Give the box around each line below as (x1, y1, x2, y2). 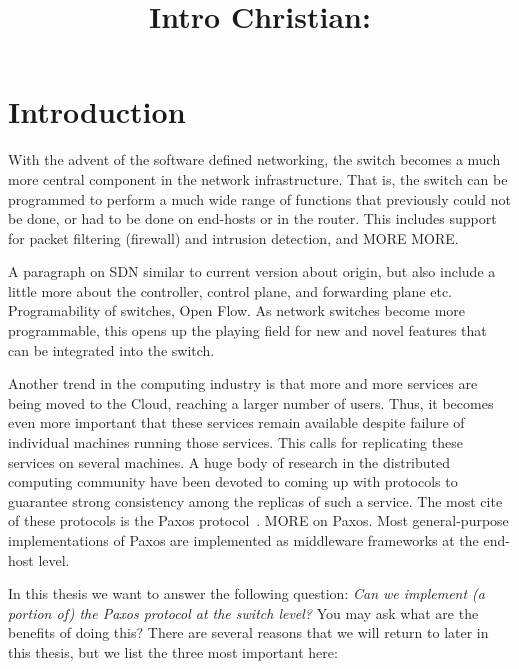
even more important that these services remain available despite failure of (8, 412, 465, 433)
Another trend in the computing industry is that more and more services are (8, 373, 478, 394)
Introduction (8, 91, 186, 132)
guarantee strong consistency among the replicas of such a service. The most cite (8, 490, 503, 511)
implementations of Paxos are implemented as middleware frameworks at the (8, 530, 479, 550)
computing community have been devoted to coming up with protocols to (8, 471, 458, 492)
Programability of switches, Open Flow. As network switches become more (8, 300, 466, 321)
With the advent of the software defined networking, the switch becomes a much (8, 149, 501, 170)
